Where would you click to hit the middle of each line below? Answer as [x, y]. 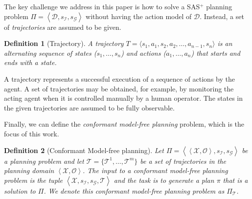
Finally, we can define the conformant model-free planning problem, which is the [124, 124]
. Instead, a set [222, 16]
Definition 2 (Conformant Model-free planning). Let [84, 150]
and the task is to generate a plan [164, 180]
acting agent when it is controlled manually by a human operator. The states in [124, 98]
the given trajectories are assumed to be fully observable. [89, 107]
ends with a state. [30, 62]
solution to [20, 190]
